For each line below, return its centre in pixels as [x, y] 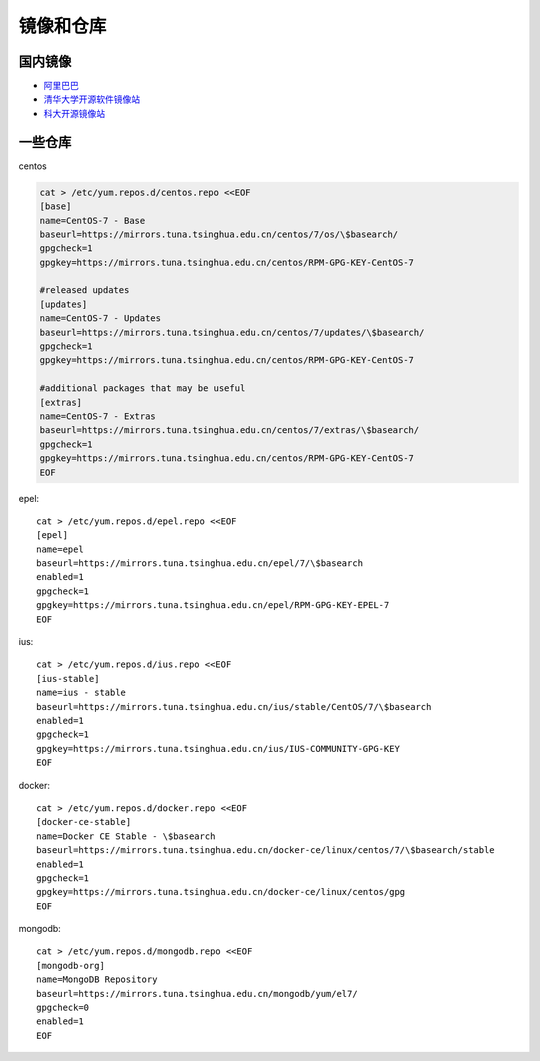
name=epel [60, 549]
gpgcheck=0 [63, 1008]
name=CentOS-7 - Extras [98, 416]
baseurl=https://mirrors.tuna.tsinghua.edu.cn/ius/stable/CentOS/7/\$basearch [234, 706]
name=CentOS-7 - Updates [100, 318]
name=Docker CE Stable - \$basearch [126, 836]
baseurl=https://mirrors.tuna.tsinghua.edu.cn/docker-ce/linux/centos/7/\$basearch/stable [265, 850]
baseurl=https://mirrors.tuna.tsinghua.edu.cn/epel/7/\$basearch [200, 563]
